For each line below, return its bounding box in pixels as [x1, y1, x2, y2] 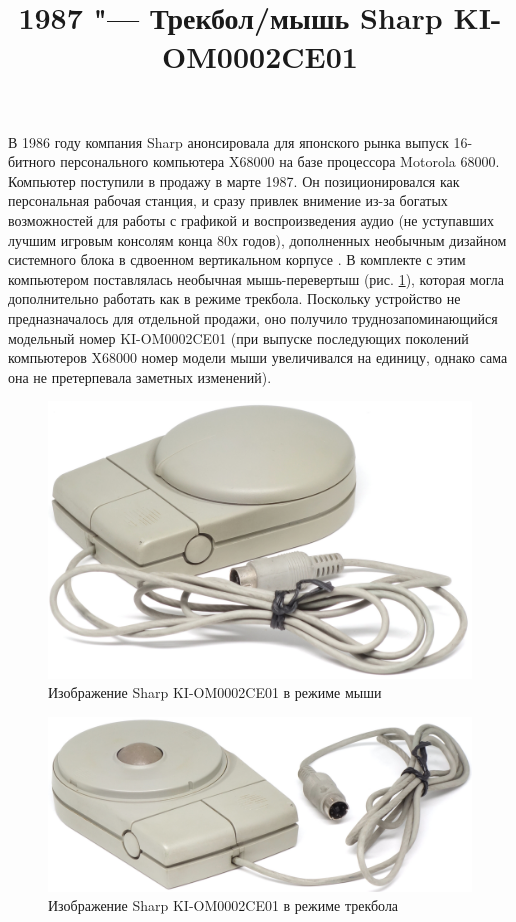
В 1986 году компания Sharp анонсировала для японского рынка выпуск [8, 131, 449, 152]
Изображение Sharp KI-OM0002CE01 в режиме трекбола [48, 895, 399, 916]
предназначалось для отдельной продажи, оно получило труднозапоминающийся [8, 307, 498, 328]
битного [8, 151, 56, 172]
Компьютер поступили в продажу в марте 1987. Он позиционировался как [8, 170, 460, 191]
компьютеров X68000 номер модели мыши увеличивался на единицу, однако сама [8, 347, 508, 368]
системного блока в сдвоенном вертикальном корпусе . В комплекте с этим [8, 249, 466, 270]
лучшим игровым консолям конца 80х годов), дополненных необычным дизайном [8, 229, 507, 250]
